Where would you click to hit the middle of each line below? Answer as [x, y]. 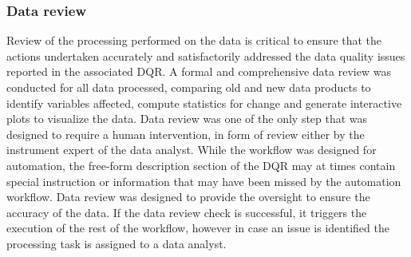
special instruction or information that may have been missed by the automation [204, 181]
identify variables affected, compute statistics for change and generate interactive [204, 103]
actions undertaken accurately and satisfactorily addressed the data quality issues [206, 55]
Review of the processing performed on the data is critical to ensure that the [194, 40]
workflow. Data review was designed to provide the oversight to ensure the [188, 197]
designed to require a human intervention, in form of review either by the [186, 134]
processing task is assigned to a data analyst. [117, 243]
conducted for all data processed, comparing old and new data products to [189, 87]
